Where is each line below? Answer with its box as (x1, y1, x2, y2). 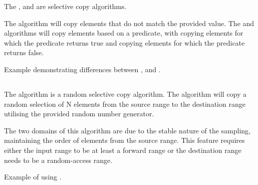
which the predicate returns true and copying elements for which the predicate (4, 37, 245, 48)
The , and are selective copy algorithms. (4, 1, 127, 11)
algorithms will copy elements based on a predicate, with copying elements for (4, 28, 243, 38)
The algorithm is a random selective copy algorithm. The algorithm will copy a (4, 88, 247, 99)
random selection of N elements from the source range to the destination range (4, 98, 245, 109)
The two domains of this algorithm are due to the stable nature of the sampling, (4, 125, 250, 135)
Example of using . (4, 171, 62, 182)
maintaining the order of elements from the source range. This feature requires (4, 135, 245, 145)
